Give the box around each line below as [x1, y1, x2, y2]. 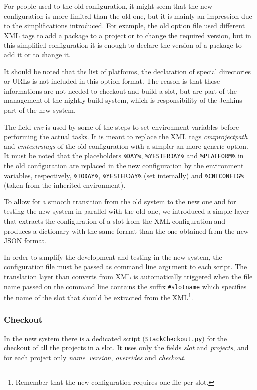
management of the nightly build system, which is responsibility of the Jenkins [4, 95, 242, 105]
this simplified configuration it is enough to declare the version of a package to [4, 40, 242, 50]
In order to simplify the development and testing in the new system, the [4, 251, 222, 262]
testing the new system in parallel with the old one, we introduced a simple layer [4, 206, 249, 216]
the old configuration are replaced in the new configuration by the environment [4, 160, 244, 170]
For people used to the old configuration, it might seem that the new [4, 1, 213, 11]
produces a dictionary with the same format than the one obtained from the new [4, 225, 249, 236]
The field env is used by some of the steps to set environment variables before [4, 121, 239, 132]
